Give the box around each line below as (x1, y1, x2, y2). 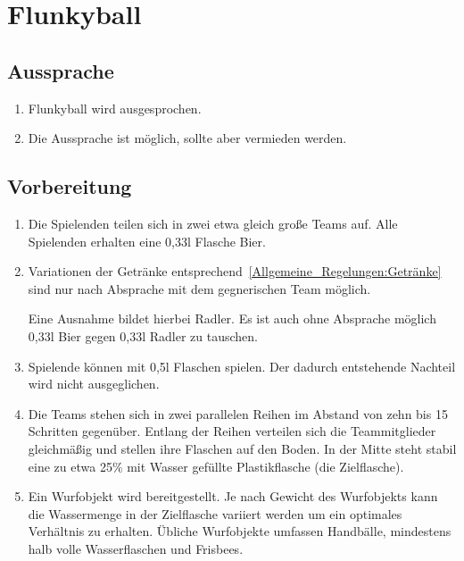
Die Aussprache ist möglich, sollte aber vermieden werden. (28, 129, 347, 147)
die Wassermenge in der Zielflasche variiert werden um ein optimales (28, 504, 402, 523)
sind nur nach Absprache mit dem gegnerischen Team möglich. (28, 279, 371, 297)
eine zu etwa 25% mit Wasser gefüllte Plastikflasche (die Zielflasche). (28, 456, 404, 475)
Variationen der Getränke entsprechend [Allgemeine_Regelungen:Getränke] (28, 262, 442, 280)
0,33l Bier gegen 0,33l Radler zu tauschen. (28, 326, 258, 345)
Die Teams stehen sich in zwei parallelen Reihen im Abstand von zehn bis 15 (28, 404, 448, 423)
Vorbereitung (7, 172, 132, 200)
